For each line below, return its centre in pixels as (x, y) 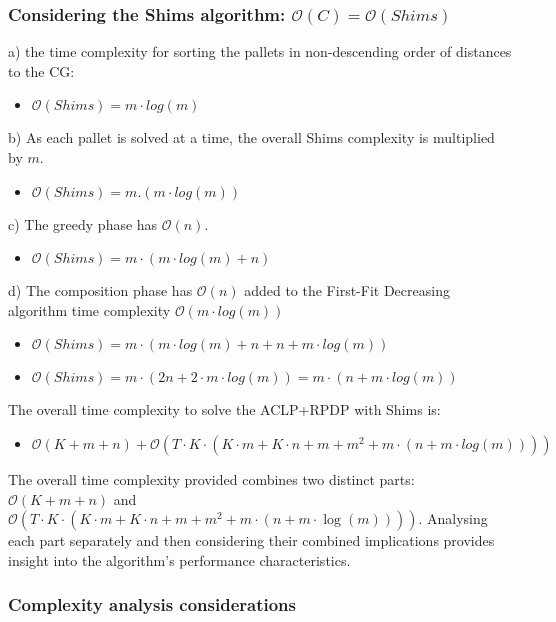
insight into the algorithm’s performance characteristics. (179, 559)
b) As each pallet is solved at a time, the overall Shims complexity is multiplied (251, 137)
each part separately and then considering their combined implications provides (251, 540)
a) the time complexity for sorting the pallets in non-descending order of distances (260, 51)
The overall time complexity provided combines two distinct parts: (211, 478)
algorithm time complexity (89, 309)
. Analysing (453, 518)
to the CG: (41, 70)
